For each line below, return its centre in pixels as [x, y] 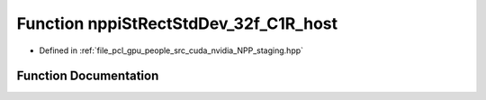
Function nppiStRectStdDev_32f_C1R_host [177, 23]
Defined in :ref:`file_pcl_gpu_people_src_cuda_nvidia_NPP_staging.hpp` [171, 50]
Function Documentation [88, 76]
